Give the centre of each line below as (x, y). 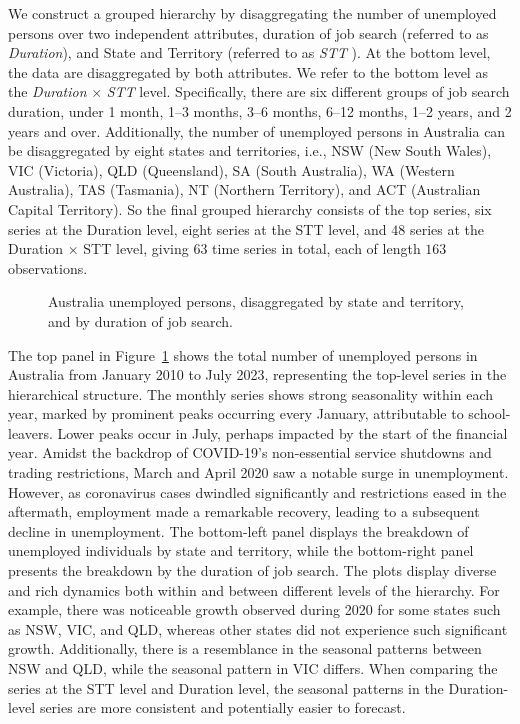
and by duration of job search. (140, 320)
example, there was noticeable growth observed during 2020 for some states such (254, 609)
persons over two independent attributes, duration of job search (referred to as (248, 32)
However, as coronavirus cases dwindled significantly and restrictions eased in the (257, 491)
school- (489, 413)
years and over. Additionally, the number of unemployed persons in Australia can (257, 130)
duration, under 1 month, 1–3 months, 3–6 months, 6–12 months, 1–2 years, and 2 (260, 110)
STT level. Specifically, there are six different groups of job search (308, 91)
